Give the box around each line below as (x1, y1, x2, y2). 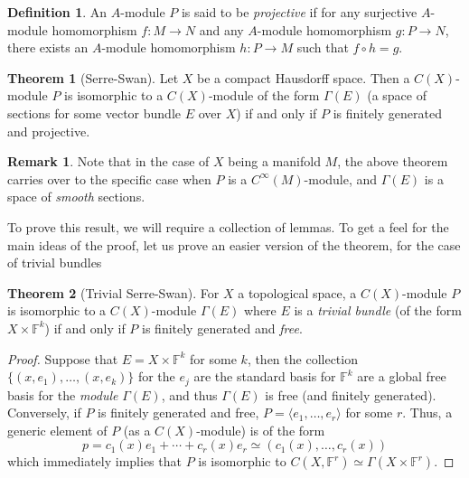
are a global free (357, 367, 446, 386)
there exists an (7, 38, 89, 57)
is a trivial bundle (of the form (294, 301, 462, 320)
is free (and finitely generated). (265, 385, 436, 404)
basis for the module (7, 385, 118, 404)
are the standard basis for (193, 367, 336, 386)
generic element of (7, 420, 108, 439)
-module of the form (208, 86, 320, 105)
